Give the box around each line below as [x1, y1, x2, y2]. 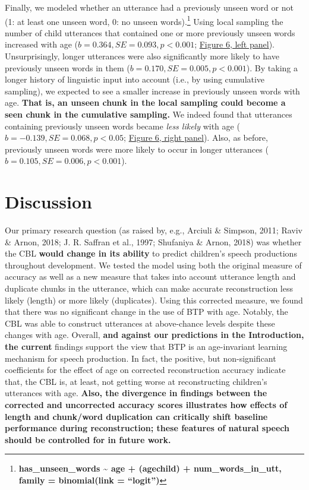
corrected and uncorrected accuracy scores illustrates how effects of [5, 399, 288, 410]
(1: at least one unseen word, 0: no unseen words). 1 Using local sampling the [5, 13, 283, 27]
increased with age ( [5, 38, 78, 50]
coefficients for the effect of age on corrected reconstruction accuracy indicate [5, 363, 286, 376]
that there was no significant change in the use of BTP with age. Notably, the [5, 305, 288, 318]
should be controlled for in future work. [5, 433, 171, 445]
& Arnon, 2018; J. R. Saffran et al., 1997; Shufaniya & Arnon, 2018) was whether [5, 235, 302, 248]
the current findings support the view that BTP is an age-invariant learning [5, 340, 288, 353]
